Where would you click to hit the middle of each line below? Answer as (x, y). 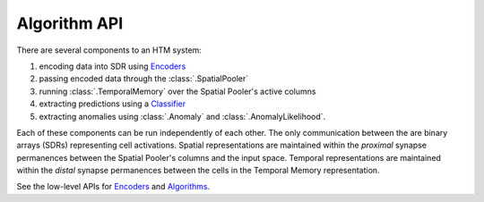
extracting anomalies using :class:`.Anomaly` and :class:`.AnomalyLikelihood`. (182, 116)
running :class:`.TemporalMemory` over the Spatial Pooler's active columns (177, 91)
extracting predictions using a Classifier (112, 104)
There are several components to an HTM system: (109, 50)
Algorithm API (70, 23)
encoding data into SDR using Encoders (112, 66)
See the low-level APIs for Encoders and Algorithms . (113, 187)
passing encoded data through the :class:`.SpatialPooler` (144, 79)
